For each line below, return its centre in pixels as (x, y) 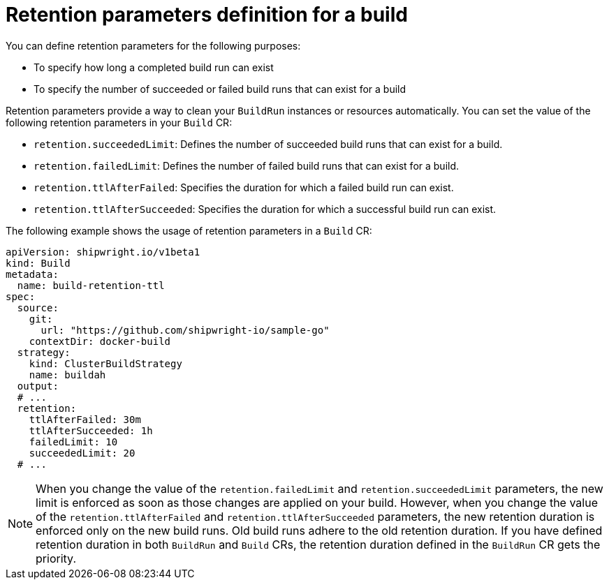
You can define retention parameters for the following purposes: (153, 45)
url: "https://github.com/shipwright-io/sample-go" (185, 330)
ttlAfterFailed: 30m (85, 419)
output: (38, 386)
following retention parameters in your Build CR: (119, 122)
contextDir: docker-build (100, 341)
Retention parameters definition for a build (207, 15)
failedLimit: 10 (73, 442)
